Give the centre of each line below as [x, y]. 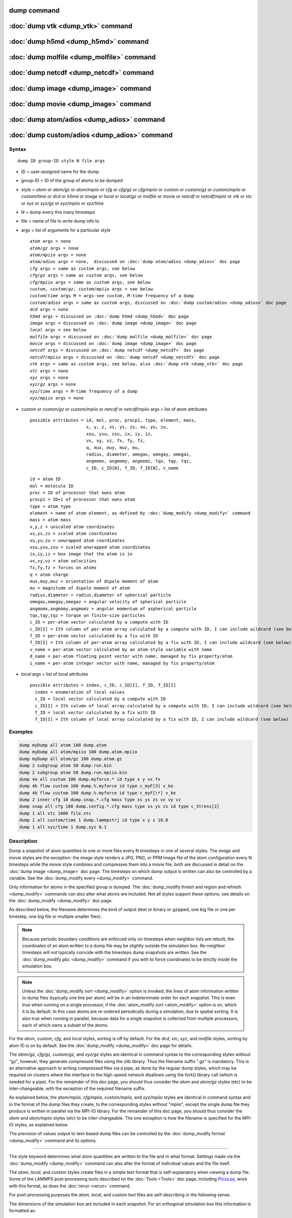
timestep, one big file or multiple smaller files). [55, 916]
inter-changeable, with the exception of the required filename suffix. [77, 1088]
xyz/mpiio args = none [57, 398]
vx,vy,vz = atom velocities [63, 561]
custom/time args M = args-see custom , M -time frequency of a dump [112, 296]
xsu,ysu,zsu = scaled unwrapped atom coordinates [90, 547]
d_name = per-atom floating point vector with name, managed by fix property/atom [131, 656]
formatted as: [22, 1210]
